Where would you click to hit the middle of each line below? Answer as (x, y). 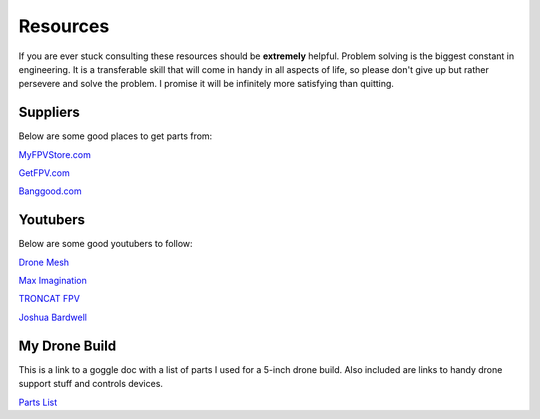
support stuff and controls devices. (91, 384)
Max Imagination (52, 281)
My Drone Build (67, 345)
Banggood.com (50, 191)
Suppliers (49, 112)
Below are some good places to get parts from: (115, 136)
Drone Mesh (44, 262)
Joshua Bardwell (52, 317)
